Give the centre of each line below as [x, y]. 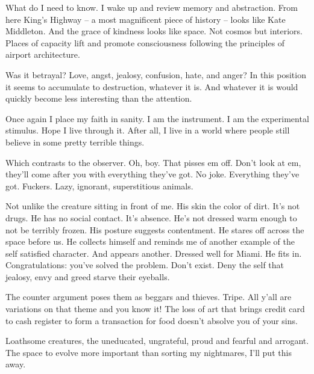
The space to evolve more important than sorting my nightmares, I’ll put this [149, 352]
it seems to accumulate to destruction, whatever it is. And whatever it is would [152, 86]
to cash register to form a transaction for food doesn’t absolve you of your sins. [152, 320]
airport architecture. [43, 54]
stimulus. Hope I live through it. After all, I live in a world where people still [148, 130]
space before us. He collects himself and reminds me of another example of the [150, 241]
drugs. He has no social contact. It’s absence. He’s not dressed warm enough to [151, 217]
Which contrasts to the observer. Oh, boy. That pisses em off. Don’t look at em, [153, 162]
